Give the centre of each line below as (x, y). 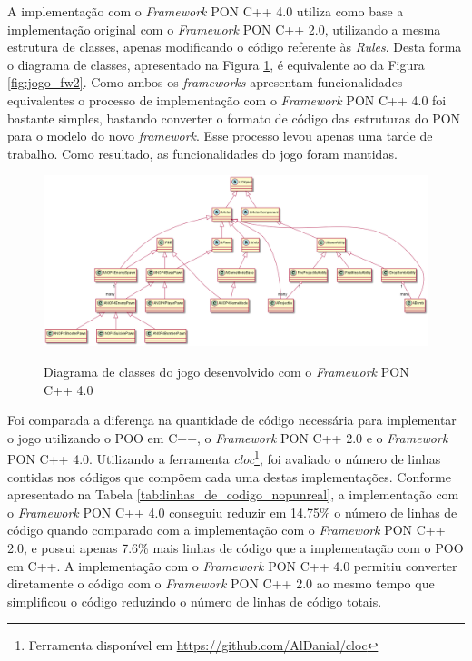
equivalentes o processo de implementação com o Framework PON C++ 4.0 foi (227, 99)
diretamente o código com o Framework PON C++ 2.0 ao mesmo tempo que (221, 583)
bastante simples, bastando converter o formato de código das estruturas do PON (234, 118)
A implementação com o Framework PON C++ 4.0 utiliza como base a (206, 11)
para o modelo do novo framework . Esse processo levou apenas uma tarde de (220, 136)
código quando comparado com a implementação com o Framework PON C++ (226, 530)
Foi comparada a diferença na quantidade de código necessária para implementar (232, 420)
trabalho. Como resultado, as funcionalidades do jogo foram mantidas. (202, 153)
